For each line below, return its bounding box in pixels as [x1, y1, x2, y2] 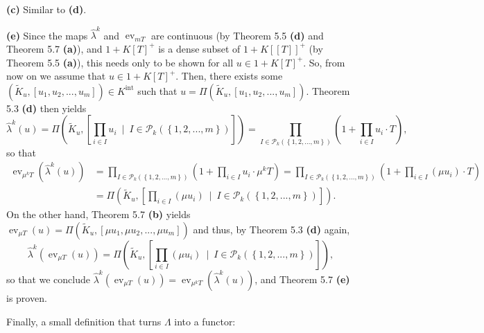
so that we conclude [6, 271, 91, 286]
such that [137, 83, 178, 98]
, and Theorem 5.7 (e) [254, 271, 350, 286]
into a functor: [174, 314, 236, 328]
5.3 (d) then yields [6, 100, 87, 115]
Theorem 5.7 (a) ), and [6, 41, 103, 55]
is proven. [6, 290, 47, 305]
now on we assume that [6, 69, 106, 83]
